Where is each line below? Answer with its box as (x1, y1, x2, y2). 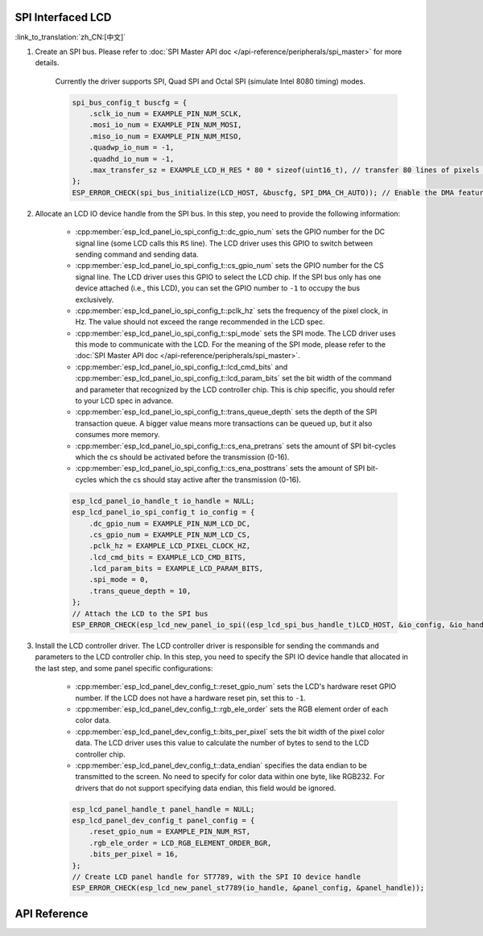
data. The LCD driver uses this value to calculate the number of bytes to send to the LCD (75, 738, 369, 748)
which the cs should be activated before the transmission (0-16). (75, 452, 290, 462)
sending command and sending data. (75, 249, 199, 259)
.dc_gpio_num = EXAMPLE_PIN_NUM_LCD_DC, (89, 519, 251, 528)
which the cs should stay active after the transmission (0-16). (98, 475, 302, 484)
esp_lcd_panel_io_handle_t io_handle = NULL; (72, 496, 255, 505)
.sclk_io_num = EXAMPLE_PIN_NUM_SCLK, (89, 109, 242, 118)
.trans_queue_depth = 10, (89, 586, 192, 596)
